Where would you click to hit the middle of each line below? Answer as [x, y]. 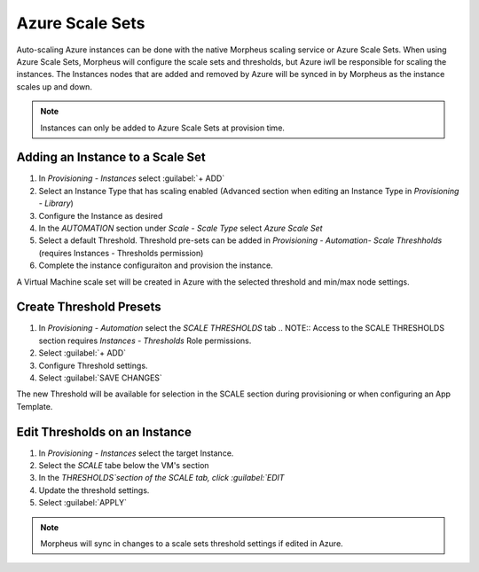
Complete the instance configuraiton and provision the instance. [156, 265]
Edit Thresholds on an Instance [104, 431]
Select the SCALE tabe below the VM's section [124, 466]
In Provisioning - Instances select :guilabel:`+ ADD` [132, 178]
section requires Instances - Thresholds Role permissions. [145, 341]
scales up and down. [55, 86]
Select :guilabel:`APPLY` [83, 503]
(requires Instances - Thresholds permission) [121, 253]
